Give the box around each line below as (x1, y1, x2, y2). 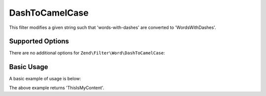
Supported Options (9, 37, 69, 46)
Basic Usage (9, 63, 48, 71)
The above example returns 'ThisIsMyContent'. (9, 85, 104, 91)
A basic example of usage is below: (9, 76, 81, 82)
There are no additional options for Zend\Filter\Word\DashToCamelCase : (9, 50, 165, 56)
